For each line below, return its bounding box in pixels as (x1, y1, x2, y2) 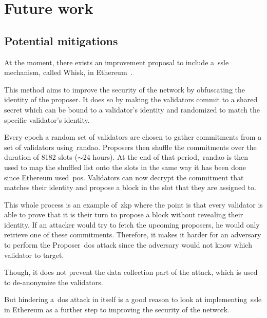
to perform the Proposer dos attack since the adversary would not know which (4, 239, 252, 250)
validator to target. (4, 249, 64, 260)
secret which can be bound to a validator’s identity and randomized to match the (4, 104, 260, 115)
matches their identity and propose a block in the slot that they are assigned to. (4, 182, 256, 193)
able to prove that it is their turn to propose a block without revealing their (4, 209, 243, 220)
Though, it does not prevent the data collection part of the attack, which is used (4, 267, 258, 277)
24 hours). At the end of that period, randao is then (83, 152, 248, 162)
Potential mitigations (4, 32, 118, 48)
